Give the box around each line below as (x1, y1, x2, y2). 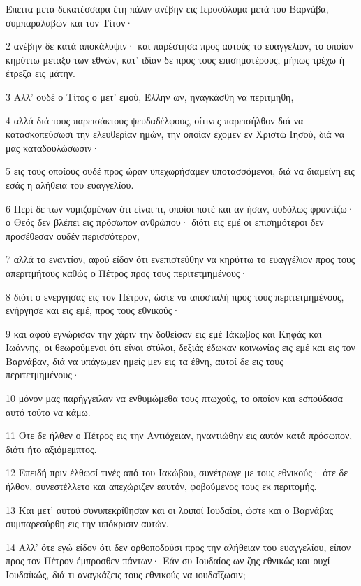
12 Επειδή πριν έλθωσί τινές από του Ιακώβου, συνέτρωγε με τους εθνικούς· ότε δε (6, 465, 348, 480)
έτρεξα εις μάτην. (6, 66, 75, 80)
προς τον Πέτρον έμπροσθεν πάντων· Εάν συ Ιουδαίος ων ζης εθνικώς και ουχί (6, 553, 330, 568)
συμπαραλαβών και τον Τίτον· (6, 15, 133, 29)
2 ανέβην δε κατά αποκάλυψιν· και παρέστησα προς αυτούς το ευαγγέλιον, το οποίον (6, 38, 353, 53)
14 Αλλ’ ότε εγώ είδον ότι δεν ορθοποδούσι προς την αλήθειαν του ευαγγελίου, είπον (6, 539, 351, 554)
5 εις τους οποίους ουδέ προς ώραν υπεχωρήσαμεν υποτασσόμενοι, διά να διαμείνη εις (6, 164, 355, 178)
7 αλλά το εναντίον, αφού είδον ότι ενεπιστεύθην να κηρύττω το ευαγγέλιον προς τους (6, 252, 355, 266)
